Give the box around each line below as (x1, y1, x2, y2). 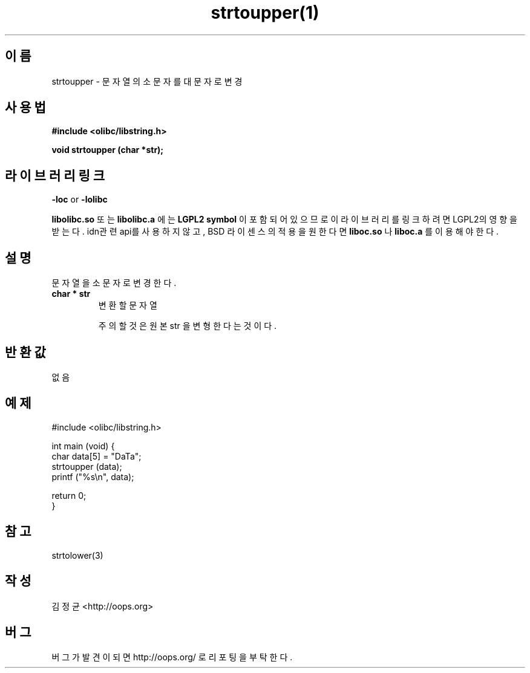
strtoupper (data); (51, 461, 122, 472)
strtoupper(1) (211, 2, 319, 23)
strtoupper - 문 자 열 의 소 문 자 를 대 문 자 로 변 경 (51, 76, 243, 86)
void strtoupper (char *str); (51, 145, 164, 155)
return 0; (51, 490, 87, 501)
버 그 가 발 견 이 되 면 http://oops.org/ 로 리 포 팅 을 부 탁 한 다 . (51, 652, 293, 663)
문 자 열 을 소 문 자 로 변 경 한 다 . (51, 278, 177, 288)
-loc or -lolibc (51, 194, 108, 205)
